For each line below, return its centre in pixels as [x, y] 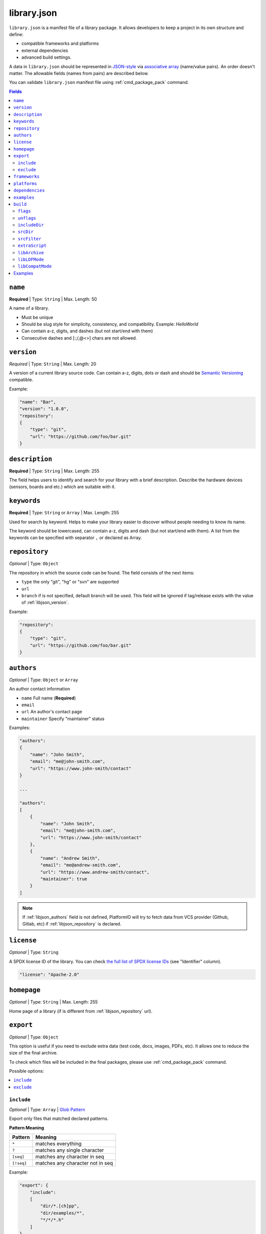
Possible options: [27, 1071]
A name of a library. [29, 308]
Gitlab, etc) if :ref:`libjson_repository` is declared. [72, 924]
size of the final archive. [33, 1053]
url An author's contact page [52, 712]
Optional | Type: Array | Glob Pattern [47, 1110]
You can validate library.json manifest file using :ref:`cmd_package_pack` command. [99, 82]
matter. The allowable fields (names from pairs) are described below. [79, 73]
